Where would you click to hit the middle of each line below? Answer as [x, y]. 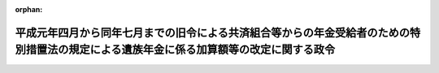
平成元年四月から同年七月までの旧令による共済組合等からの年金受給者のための [213, 32]
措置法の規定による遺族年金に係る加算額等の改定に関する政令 [180, 50]
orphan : [29, 9]
